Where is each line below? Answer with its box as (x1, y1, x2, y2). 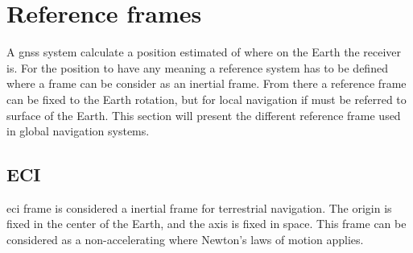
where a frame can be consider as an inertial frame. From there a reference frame (6, 75, 407, 92)
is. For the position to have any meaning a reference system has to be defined (6, 59, 388, 76)
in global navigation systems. (6, 122, 150, 139)
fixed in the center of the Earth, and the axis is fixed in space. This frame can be (6, 215, 407, 232)
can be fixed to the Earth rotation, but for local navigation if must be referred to (6, 90, 407, 107)
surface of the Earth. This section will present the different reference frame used (6, 106, 401, 123)
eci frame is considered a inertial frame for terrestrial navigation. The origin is (6, 199, 392, 216)
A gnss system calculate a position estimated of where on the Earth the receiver (6, 44, 401, 60)
